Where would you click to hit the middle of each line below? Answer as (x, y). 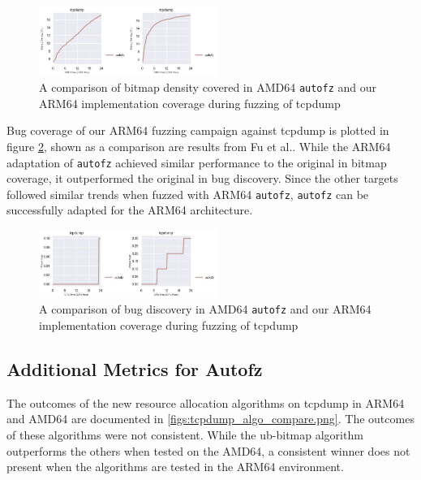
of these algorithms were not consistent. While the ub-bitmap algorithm (185, 435)
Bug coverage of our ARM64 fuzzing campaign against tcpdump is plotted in (198, 130)
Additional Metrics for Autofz (135, 369)
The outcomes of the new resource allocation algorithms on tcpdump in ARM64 (206, 402)
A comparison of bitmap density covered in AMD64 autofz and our (208, 87)
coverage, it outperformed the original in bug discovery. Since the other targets (202, 178)
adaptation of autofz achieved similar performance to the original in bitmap (197, 162)
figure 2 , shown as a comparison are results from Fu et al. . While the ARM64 (199, 146)
